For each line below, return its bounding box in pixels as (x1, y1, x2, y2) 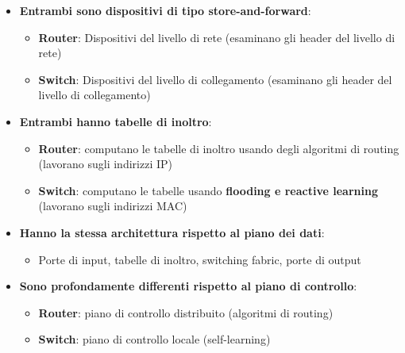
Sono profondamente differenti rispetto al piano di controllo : (19, 278, 357, 294)
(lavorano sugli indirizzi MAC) (38, 198, 187, 214)
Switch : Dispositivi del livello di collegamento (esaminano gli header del (38, 71, 392, 87)
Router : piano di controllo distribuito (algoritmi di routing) (38, 304, 334, 320)
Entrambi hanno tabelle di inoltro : (19, 113, 212, 129)
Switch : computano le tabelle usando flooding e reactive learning (38, 182, 378, 198)
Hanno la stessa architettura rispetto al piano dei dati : (19, 224, 325, 240)
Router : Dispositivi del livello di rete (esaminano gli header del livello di (38, 29, 395, 45)
